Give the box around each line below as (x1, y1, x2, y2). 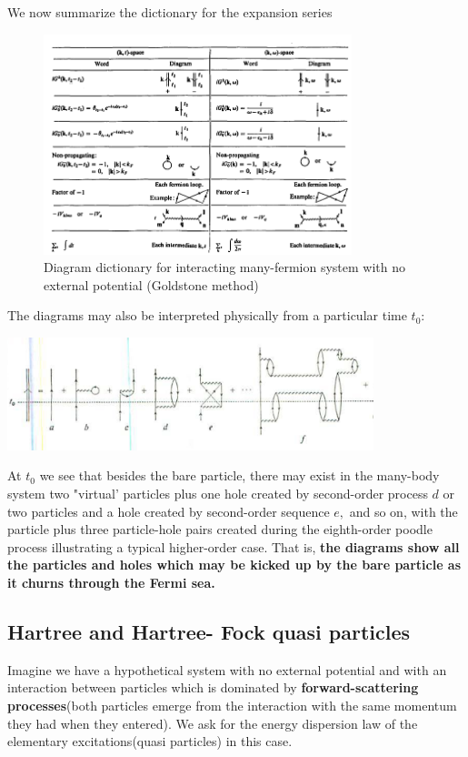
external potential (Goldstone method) (44, 275, 259, 294)
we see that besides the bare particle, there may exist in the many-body (39, 466, 440, 485)
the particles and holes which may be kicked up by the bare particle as (7, 555, 462, 574)
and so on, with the (349, 501, 458, 520)
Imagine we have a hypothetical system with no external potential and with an (7, 660, 447, 679)
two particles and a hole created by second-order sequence (7, 501, 330, 520)
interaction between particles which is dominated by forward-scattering (7, 678, 419, 697)
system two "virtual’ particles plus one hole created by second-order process (7, 484, 428, 503)
